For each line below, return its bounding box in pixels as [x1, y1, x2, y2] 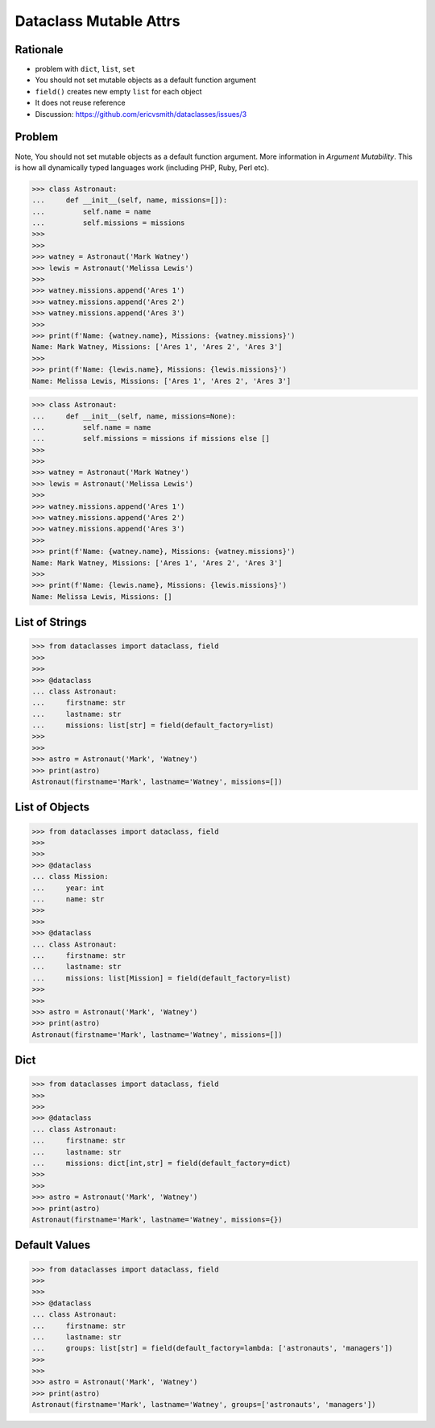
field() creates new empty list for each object [35, 86, 202, 96]
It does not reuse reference [35, 98, 126, 108]
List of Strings [14, 615, 88, 629]
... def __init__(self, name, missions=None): [31, 411, 237, 421]
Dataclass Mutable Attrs [14, 12, 180, 30]
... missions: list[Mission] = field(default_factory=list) [31, 973, 292, 983]
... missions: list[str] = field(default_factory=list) [31, 721, 275, 730]
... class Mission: [31, 872, 109, 881]
